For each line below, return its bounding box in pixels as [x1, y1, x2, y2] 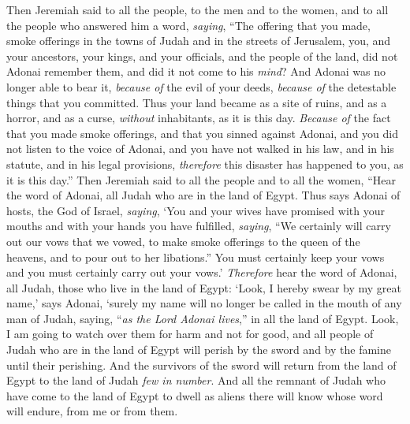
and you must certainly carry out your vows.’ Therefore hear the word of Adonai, [6, 264, 397, 281]
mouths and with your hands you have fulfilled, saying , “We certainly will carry [6, 218, 391, 234]
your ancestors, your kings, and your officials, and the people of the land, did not [6, 47, 398, 64]
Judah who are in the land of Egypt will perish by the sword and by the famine [6, 341, 391, 358]
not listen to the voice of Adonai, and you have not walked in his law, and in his [6, 140, 394, 157]
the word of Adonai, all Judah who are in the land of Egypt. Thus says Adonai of [6, 187, 401, 203]
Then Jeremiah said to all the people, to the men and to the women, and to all [6, 2, 389, 17]
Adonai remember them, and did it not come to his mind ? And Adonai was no [6, 63, 386, 80]
